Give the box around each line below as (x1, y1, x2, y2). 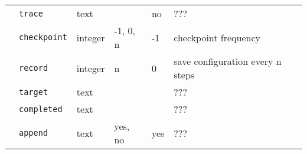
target (19, 87, 48, 97)
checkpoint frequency (174, 30, 261, 44)
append (19, 128, 48, 137)
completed (19, 104, 63, 114)
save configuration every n (174, 54, 282, 68)
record (19, 63, 48, 73)
